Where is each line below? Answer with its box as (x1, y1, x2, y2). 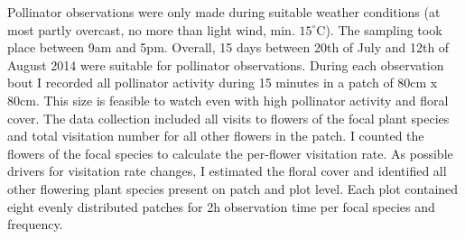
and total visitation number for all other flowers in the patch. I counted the (7, 126, 424, 145)
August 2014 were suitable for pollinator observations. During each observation (7, 55, 444, 74)
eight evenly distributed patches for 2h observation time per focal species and (7, 197, 435, 216)
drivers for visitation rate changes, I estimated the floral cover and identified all (7, 161, 447, 180)
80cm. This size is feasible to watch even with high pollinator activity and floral (7, 90, 449, 109)
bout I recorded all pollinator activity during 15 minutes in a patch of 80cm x (7, 73, 438, 92)
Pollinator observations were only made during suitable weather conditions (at (7, 3, 441, 21)
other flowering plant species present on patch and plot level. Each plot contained (7, 179, 459, 198)
